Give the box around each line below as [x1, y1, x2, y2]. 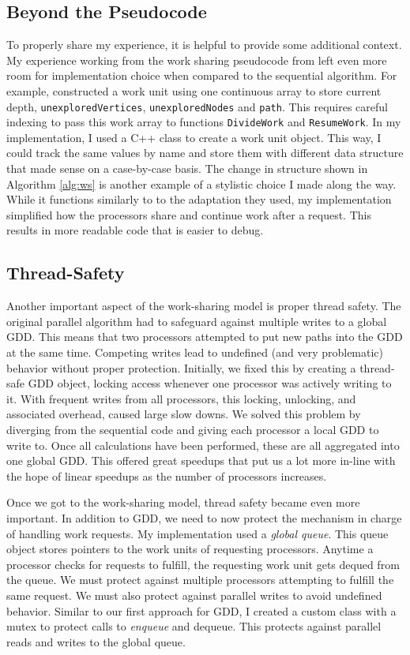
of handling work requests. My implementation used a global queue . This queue [6, 525, 389, 541]
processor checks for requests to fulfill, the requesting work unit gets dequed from [6, 556, 400, 572]
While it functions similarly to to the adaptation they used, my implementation [6, 191, 392, 208]
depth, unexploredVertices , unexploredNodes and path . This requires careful [6, 98, 388, 114]
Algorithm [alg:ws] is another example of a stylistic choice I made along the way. [6, 175, 397, 192]
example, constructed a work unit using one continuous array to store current [6, 82, 382, 99]
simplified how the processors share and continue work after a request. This [6, 206, 371, 223]
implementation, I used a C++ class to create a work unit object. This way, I [6, 129, 382, 145]
